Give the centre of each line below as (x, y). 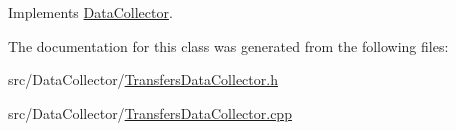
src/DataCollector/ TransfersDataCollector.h (143, 79)
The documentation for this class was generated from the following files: (228, 45)
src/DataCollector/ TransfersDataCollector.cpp (150, 112)
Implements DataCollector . (90, 12)
